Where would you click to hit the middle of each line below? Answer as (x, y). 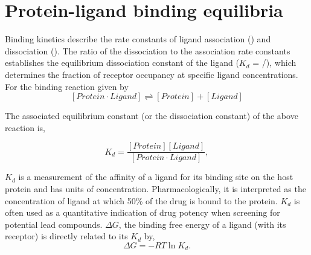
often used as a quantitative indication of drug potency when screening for (143, 212)
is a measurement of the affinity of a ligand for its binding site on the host (156, 177)
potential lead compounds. (54, 224)
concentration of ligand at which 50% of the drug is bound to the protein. (141, 200)
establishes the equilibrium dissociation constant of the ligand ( (122, 63)
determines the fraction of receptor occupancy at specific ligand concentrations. (152, 74)
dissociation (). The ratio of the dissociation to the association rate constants (148, 50)
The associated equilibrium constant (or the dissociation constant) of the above (152, 116)
